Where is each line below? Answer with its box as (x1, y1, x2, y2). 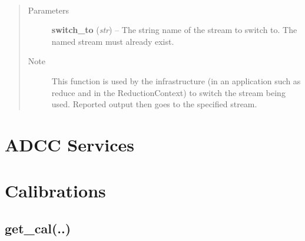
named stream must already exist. (51, 35, 174, 47)
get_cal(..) (5, 219, 71, 237)
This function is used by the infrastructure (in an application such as (51, 74, 301, 87)
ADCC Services (5, 132, 134, 156)
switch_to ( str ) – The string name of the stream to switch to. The (51, 24, 297, 36)
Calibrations (5, 179, 106, 203)
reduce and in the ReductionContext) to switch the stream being (51, 86, 286, 98)
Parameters (28, 4, 69, 16)
